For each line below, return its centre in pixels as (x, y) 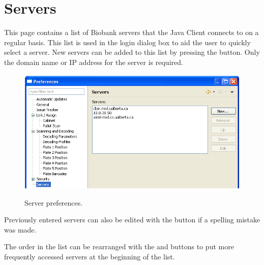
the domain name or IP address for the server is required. (94, 62)
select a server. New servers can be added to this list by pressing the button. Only (132, 52)
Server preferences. (54, 202)
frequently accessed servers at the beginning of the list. (90, 256)
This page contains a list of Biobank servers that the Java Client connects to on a (131, 32)
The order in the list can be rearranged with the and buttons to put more (119, 246)
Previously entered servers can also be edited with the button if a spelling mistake (132, 220)
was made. (20, 229)
